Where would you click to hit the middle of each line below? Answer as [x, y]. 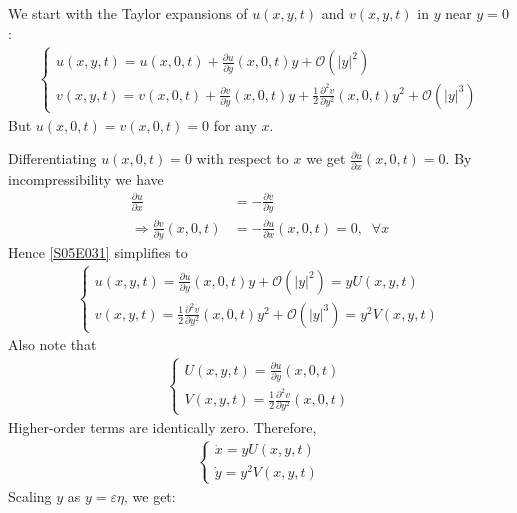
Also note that [52, 344]
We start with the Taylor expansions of [128, 13]
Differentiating [52, 158]
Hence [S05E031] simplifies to [98, 252]
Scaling [30, 495]
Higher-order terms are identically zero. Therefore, [162, 426]
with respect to [242, 158]
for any [235, 124]
